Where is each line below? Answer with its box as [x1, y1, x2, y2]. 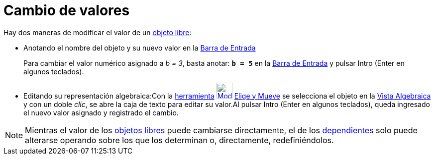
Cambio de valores [3, 2, 130, 19]
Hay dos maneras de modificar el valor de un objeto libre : [3, 28, 192, 37]
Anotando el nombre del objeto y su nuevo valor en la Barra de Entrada [23, 43, 256, 52]
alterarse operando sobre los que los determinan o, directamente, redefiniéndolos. [25, 135, 334, 145]
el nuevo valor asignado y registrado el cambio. [23, 108, 179, 117]
